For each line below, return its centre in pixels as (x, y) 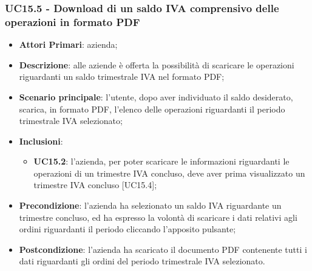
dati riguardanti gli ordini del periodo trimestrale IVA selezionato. (142, 261)
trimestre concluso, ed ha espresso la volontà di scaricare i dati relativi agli (158, 217)
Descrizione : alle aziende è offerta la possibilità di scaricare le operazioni (157, 64)
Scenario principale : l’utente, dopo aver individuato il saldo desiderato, (156, 96)
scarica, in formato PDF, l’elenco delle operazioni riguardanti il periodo (152, 109)
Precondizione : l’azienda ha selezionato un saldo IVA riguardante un (150, 205)
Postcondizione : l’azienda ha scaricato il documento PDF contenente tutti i (163, 249)
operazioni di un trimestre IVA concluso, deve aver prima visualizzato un (169, 173)
